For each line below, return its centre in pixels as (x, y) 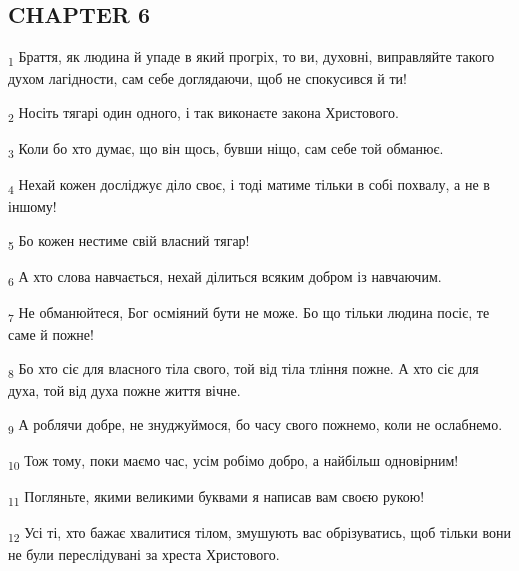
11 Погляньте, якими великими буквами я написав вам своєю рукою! (216, 497)
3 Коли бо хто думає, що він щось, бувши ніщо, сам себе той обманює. (226, 149)
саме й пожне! (51, 334)
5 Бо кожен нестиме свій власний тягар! (129, 241)
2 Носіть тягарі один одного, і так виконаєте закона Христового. (203, 113)
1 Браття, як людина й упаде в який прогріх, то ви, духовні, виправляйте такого (251, 57)
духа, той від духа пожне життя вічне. (124, 389)
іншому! (32, 206)
